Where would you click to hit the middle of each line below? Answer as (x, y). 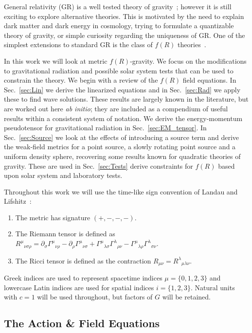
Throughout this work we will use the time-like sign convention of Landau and (121, 191)
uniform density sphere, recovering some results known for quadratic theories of (122, 156)
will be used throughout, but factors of (95, 297)
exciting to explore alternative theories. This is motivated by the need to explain (124, 16)
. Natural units (213, 287)
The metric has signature (53, 217)
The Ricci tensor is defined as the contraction (83, 260)
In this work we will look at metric (56, 61)
